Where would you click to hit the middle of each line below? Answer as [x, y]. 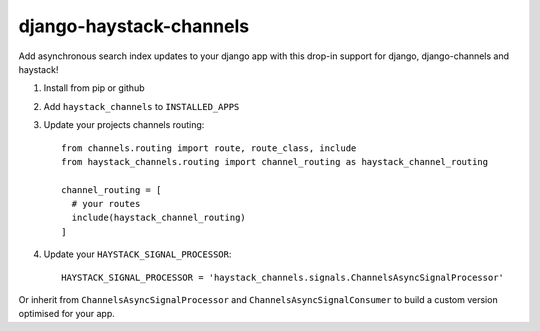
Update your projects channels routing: [124, 125]
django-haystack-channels [134, 26]
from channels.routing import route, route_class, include [209, 148]
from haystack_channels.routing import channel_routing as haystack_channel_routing [275, 161]
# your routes [106, 204]
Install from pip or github [94, 88]
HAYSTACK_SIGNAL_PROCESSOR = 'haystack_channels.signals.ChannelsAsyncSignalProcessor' [283, 277]
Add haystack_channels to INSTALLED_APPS [141, 106]
